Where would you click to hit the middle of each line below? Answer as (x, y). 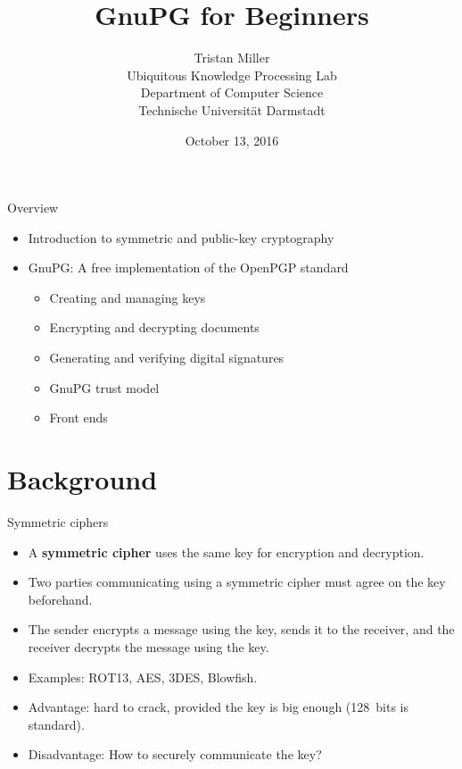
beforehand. (60, 599)
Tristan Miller (232, 58)
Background (82, 479)
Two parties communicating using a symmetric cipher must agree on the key (237, 582)
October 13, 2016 (232, 140)
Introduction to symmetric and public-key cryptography (181, 237)
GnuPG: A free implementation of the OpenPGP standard (188, 267)
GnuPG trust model (104, 387)
